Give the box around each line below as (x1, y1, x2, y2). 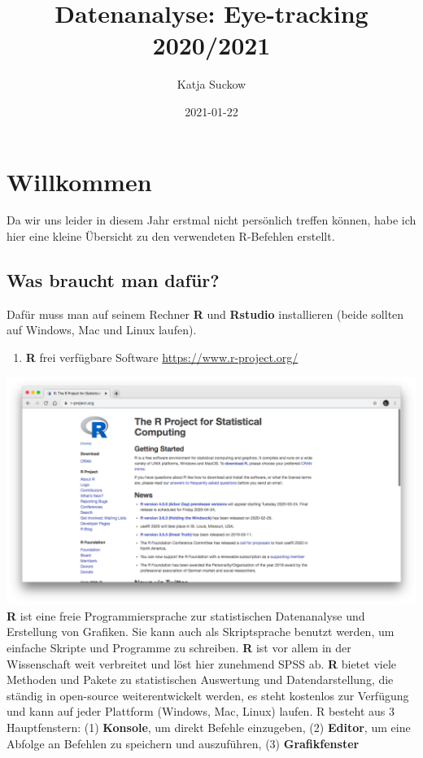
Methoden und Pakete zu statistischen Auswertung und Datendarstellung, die (7, 671, 394, 688)
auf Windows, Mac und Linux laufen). (7, 321, 197, 338)
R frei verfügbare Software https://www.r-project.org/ (25, 349, 299, 366)
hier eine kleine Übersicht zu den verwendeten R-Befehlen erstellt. (7, 228, 335, 245)
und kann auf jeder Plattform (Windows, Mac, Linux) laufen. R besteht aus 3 (7, 703, 395, 720)
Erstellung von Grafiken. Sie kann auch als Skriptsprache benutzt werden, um (7, 623, 395, 640)
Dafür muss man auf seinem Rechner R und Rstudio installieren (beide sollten (7, 305, 404, 322)
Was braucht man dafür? (7, 268, 220, 293)
